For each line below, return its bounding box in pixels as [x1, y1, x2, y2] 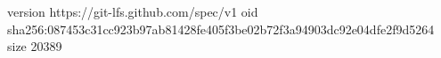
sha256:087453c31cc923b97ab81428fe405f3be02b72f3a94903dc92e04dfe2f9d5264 [7, 19, 435, 38]
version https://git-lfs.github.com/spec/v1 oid [7, 3, 258, 20]
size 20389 [7, 37, 62, 55]
